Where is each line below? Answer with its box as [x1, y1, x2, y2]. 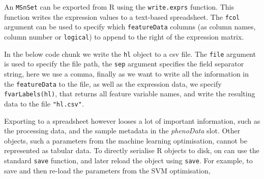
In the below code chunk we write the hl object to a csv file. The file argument [4, 48, 256, 59]
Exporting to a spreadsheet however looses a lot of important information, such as [4, 115, 260, 126]
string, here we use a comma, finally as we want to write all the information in [4, 68, 249, 79]
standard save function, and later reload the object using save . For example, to [4, 155, 253, 165]
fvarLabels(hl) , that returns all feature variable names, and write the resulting [4, 88, 255, 99]
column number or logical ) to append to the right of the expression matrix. [4, 31, 244, 42]
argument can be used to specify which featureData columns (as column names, [4, 21, 256, 32]
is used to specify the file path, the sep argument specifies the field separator [4, 58, 244, 69]
